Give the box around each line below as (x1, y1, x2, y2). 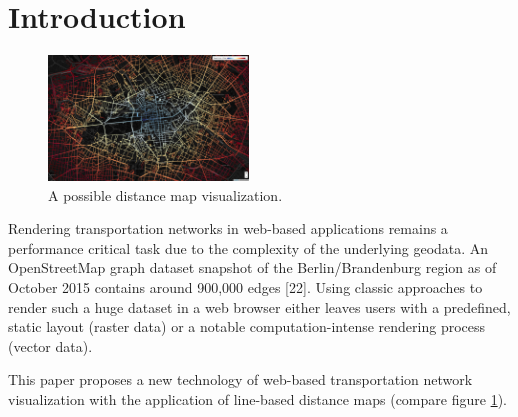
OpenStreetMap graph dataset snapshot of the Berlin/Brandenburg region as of (8, 257, 497, 278)
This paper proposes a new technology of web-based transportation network (8, 369, 473, 390)
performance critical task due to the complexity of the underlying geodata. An (8, 237, 489, 258)
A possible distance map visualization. (48, 184, 283, 205)
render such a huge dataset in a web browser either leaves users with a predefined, (8, 296, 511, 317)
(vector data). (8, 335, 93, 356)
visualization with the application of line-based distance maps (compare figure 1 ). (8, 388, 507, 409)
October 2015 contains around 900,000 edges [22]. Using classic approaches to (8, 276, 483, 297)
